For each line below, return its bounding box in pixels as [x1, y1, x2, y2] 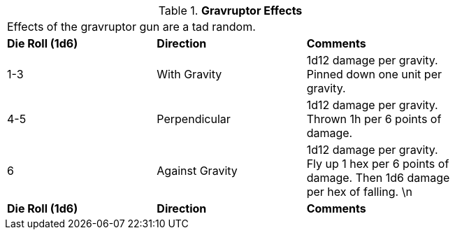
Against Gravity [157, 164, 238, 178]
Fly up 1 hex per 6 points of [306, 157, 449, 171]
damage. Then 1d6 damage [306, 171, 450, 185]
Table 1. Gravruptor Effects [158, 3, 303, 17]
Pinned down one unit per [306, 67, 442, 81]
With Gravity [157, 67, 222, 81]
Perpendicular [157, 112, 231, 126]
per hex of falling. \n [306, 185, 412, 199]
